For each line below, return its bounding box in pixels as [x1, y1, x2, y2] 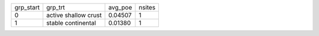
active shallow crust [46, 11, 102, 19]
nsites [138, 4, 156, 11]
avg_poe [108, 4, 132, 11]
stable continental [46, 19, 96, 27]
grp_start [14, 4, 40, 11]
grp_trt [46, 4, 65, 11]
